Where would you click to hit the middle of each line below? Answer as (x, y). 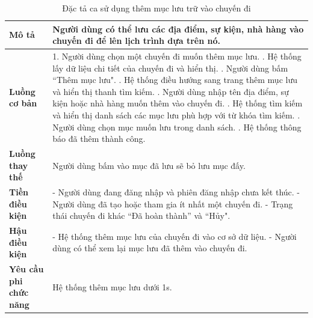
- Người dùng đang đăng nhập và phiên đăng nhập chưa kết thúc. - (176, 192)
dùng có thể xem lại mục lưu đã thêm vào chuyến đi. (150, 248)
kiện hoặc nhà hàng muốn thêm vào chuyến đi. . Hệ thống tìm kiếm (178, 103)
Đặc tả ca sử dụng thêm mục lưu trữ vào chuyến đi (156, 8)
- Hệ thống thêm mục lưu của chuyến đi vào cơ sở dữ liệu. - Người (175, 236)
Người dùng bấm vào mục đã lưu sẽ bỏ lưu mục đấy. (149, 165)
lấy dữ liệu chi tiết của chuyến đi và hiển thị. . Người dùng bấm (170, 68)
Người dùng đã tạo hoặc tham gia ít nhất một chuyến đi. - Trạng (173, 203)
